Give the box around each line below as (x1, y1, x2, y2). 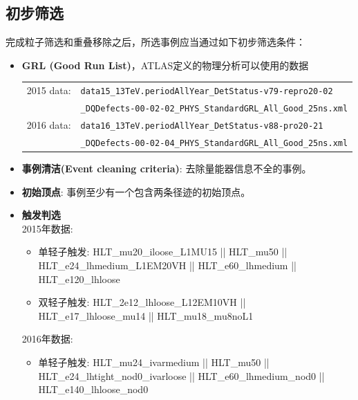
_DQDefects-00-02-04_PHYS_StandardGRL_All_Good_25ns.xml (80, 138, 348, 148)
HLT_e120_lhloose (38, 271, 120, 286)
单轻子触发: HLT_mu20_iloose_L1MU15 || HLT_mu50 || (38, 244, 288, 259)
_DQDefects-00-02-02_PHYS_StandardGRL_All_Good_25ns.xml (80, 104, 348, 114)
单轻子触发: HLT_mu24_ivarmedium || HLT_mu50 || (38, 354, 270, 369)
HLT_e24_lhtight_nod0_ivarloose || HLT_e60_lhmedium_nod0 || (38, 368, 325, 383)
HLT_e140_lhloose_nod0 (38, 382, 149, 397)
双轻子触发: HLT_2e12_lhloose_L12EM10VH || (38, 295, 246, 309)
